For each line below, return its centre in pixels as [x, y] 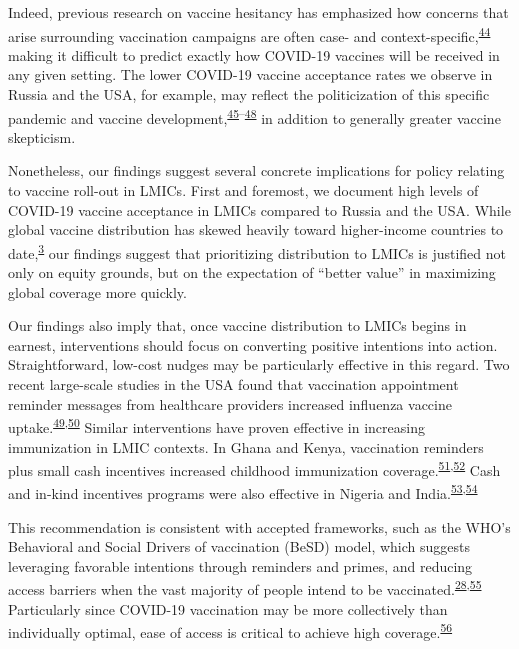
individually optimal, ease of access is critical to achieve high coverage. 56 [230, 630]
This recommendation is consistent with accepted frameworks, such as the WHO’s [259, 526]
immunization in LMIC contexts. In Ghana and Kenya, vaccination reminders [246, 446]
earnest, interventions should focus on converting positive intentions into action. [253, 344]
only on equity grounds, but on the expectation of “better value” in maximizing [252, 272]
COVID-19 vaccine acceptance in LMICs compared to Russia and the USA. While [259, 209]
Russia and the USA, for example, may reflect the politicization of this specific [249, 94]
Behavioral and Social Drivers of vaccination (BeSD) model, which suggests [239, 546]
